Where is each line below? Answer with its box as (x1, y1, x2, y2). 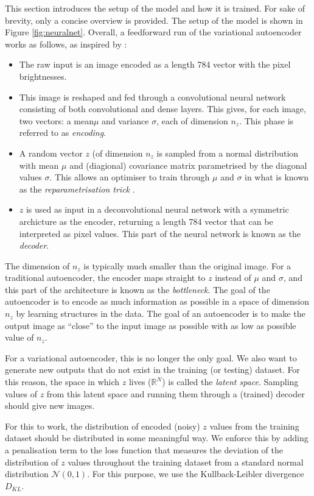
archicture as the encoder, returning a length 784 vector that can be (19, 214, 273, 227)
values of (5, 387, 37, 400)
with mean (19, 158, 59, 171)
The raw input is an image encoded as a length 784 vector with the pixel (19, 58, 291, 71)
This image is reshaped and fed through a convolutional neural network (19, 90, 286, 103)
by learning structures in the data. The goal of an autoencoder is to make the (16, 307, 305, 320)
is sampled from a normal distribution (156, 146, 299, 159)
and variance (102, 114, 149, 127)
